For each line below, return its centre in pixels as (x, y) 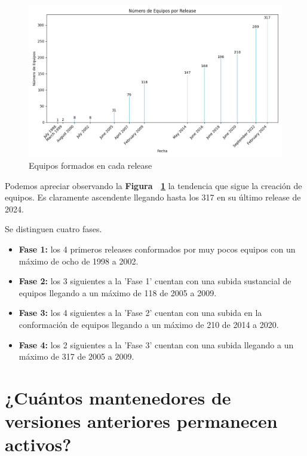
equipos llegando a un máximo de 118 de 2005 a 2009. (118, 292)
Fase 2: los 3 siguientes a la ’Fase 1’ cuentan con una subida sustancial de (155, 281)
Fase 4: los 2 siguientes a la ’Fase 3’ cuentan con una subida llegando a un (156, 344)
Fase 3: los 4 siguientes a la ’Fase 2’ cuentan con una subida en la (140, 313)
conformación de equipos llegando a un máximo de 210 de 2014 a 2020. (149, 324)
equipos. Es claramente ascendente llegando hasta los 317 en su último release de (153, 197)
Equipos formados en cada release (90, 165)
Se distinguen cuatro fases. (53, 229)
